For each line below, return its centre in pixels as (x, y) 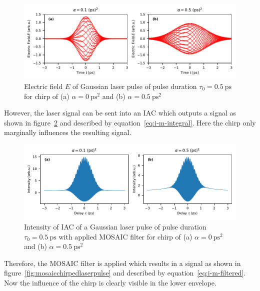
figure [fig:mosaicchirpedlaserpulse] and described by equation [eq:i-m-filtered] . (125, 273)
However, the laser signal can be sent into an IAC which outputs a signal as (120, 113)
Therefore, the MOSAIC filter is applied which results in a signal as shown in (122, 263)
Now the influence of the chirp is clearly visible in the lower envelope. (110, 282)
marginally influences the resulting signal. (68, 132)
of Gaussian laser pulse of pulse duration (134, 86)
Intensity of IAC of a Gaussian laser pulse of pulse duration (115, 227)
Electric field (43, 86)
